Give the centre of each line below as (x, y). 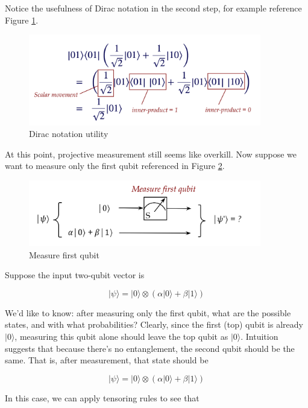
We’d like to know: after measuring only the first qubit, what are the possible (148, 312)
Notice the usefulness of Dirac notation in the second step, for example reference (153, 8)
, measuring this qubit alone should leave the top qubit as (121, 336)
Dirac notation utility (69, 134)
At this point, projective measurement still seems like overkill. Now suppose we (151, 154)
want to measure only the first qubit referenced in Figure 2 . (115, 166)
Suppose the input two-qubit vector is (75, 275)
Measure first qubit (64, 254)
